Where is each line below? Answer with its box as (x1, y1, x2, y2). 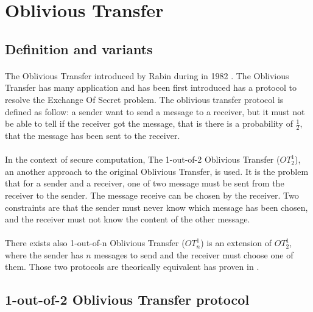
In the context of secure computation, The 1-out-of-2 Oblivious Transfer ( (5, 153, 280, 166)
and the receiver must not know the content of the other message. (5, 213, 250, 225)
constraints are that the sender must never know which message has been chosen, (5, 200, 308, 213)
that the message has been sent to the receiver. (5, 129, 180, 141)
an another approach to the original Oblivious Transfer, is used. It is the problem (5, 165, 309, 177)
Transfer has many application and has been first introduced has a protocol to (5, 81, 297, 94)
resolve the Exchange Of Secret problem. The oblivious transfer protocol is (5, 93, 284, 105)
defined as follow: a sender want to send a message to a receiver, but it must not (5, 105, 305, 118)
